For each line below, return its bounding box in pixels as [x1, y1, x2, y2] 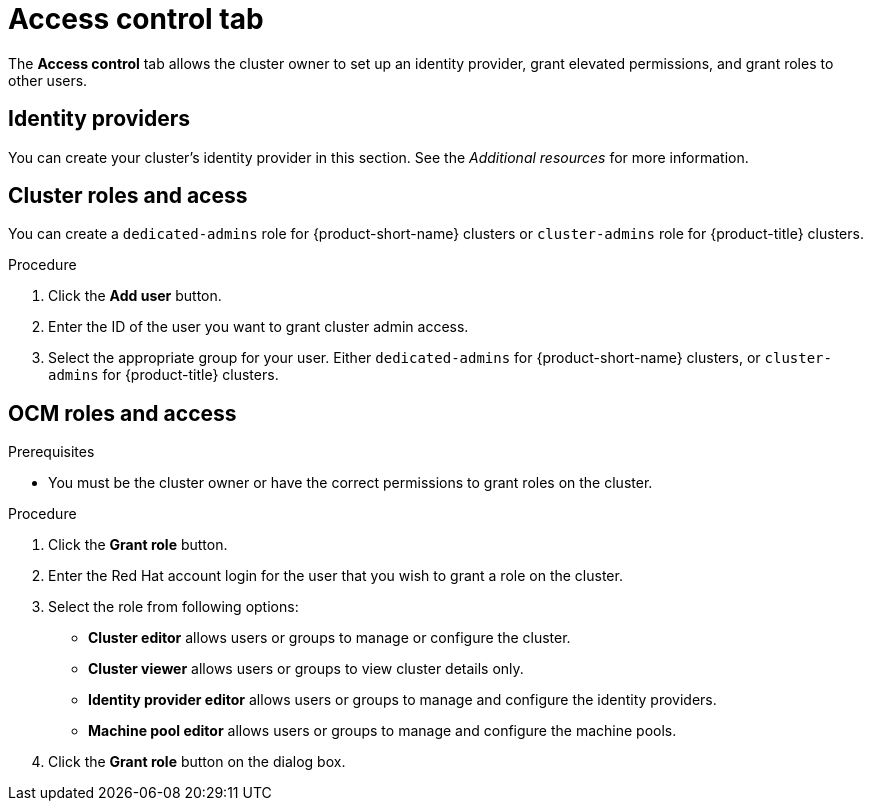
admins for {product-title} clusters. [48, 366, 279, 384]
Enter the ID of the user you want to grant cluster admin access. [48, 318, 469, 336]
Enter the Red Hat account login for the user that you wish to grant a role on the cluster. [48, 567, 623, 585]
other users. [8, 71, 88, 89]
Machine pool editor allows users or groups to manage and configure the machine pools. [88, 722, 677, 740]
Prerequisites [8, 443, 95, 461]
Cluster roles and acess [8, 183, 248, 209]
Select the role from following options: [48, 598, 299, 616]
